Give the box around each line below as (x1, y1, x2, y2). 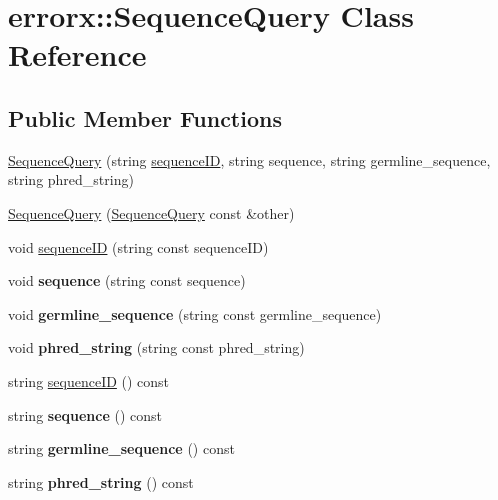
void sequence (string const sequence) (8, 270, 246, 291)
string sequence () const (8, 404, 163, 425)
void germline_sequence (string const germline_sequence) (8, 303, 382, 324)
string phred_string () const (8, 471, 194, 492)
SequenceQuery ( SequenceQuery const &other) (8, 202, 295, 223)
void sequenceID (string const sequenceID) (8, 236, 269, 257)
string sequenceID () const (8, 370, 170, 391)
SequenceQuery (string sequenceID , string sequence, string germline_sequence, (8, 149, 491, 170)
